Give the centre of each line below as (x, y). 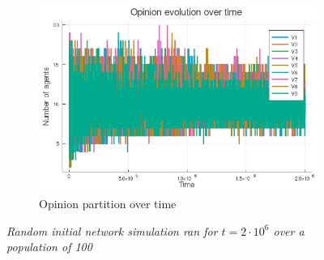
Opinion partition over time (108, 203)
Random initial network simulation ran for (112, 230)
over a (289, 230)
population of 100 (49, 247)
